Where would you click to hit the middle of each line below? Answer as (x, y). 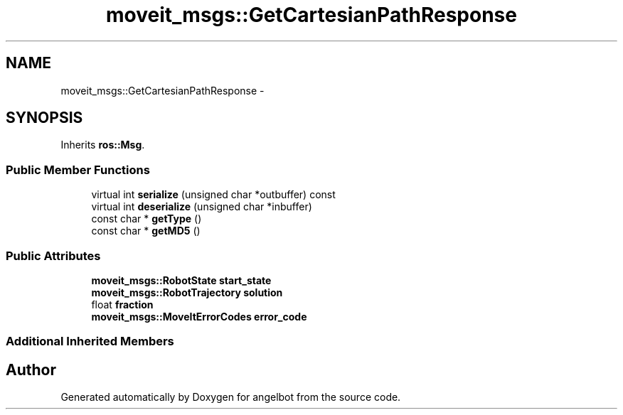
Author (31, 370)
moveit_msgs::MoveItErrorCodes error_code (199, 316)
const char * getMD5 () (146, 231)
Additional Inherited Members (90, 341)
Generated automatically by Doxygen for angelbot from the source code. (231, 397)
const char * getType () (147, 219)
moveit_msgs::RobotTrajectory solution (187, 292)
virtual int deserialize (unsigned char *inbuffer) (202, 207)
